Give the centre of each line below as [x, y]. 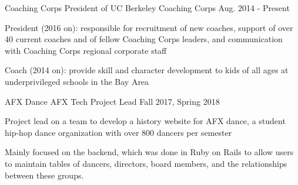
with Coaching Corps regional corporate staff [86, 50]
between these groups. [44, 175]
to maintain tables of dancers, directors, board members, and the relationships [146, 163]
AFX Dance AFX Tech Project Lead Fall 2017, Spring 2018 [112, 101]
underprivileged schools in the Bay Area [77, 81]
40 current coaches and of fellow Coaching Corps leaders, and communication [144, 39]
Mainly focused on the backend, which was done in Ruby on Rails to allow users [149, 152]
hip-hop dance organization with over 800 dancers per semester [118, 132]
